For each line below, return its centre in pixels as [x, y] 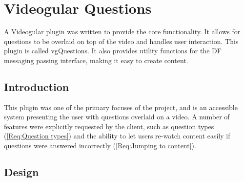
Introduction [37, 86]
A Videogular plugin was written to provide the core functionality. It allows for [122, 32]
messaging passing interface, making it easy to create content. [96, 60]
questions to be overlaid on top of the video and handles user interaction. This [121, 41]
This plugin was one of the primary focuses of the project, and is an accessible [121, 107]
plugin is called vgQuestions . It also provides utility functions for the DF [113, 51]
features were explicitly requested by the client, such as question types [109, 126]
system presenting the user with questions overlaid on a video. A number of [117, 117]
